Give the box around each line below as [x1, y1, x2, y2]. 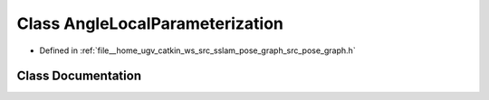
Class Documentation [16, 68, 142, 84]
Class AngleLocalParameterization [16, 14, 284, 33]
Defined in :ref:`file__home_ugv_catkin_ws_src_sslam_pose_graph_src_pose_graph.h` [39, 45, 357, 56]
